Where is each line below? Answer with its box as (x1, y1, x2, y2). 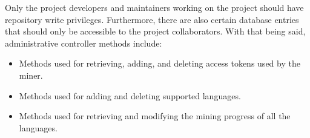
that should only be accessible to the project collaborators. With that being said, (5, 25, 306, 38)
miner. (19, 68, 43, 81)
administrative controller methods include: (5, 36, 162, 49)
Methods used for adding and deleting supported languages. (19, 89, 241, 102)
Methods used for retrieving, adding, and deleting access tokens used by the (19, 57, 300, 70)
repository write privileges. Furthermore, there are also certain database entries (5, 13, 299, 25)
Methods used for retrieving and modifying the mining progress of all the (19, 110, 291, 122)
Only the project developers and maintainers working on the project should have (5, 1, 304, 13)
